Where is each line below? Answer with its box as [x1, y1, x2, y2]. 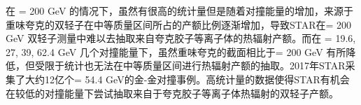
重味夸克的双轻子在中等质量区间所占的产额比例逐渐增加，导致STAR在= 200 [6, 17, 352, 31]
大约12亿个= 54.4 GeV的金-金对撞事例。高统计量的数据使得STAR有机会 [24, 71, 350, 86]
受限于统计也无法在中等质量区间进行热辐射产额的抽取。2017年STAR [34, 58, 346, 73]
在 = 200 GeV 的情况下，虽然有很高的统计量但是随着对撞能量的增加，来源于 [6, 3, 354, 17]
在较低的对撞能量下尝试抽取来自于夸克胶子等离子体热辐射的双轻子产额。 [6, 85, 339, 100]
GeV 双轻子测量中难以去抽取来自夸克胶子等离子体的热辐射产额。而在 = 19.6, [6, 31, 356, 45]
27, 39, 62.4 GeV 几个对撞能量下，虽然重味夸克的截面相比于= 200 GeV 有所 [6, 44, 346, 59]
